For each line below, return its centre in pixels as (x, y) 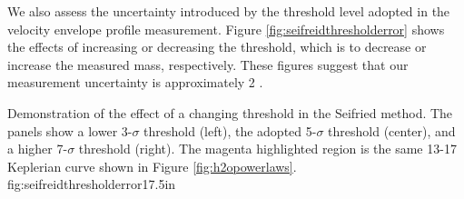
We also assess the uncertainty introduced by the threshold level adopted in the (229, 11)
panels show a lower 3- (70, 130)
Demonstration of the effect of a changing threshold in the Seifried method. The (230, 112)
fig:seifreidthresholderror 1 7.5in (92, 184)
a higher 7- (38, 149)
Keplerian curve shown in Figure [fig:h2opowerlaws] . (152, 166)
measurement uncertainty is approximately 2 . (135, 82)
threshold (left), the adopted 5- (230, 130)
